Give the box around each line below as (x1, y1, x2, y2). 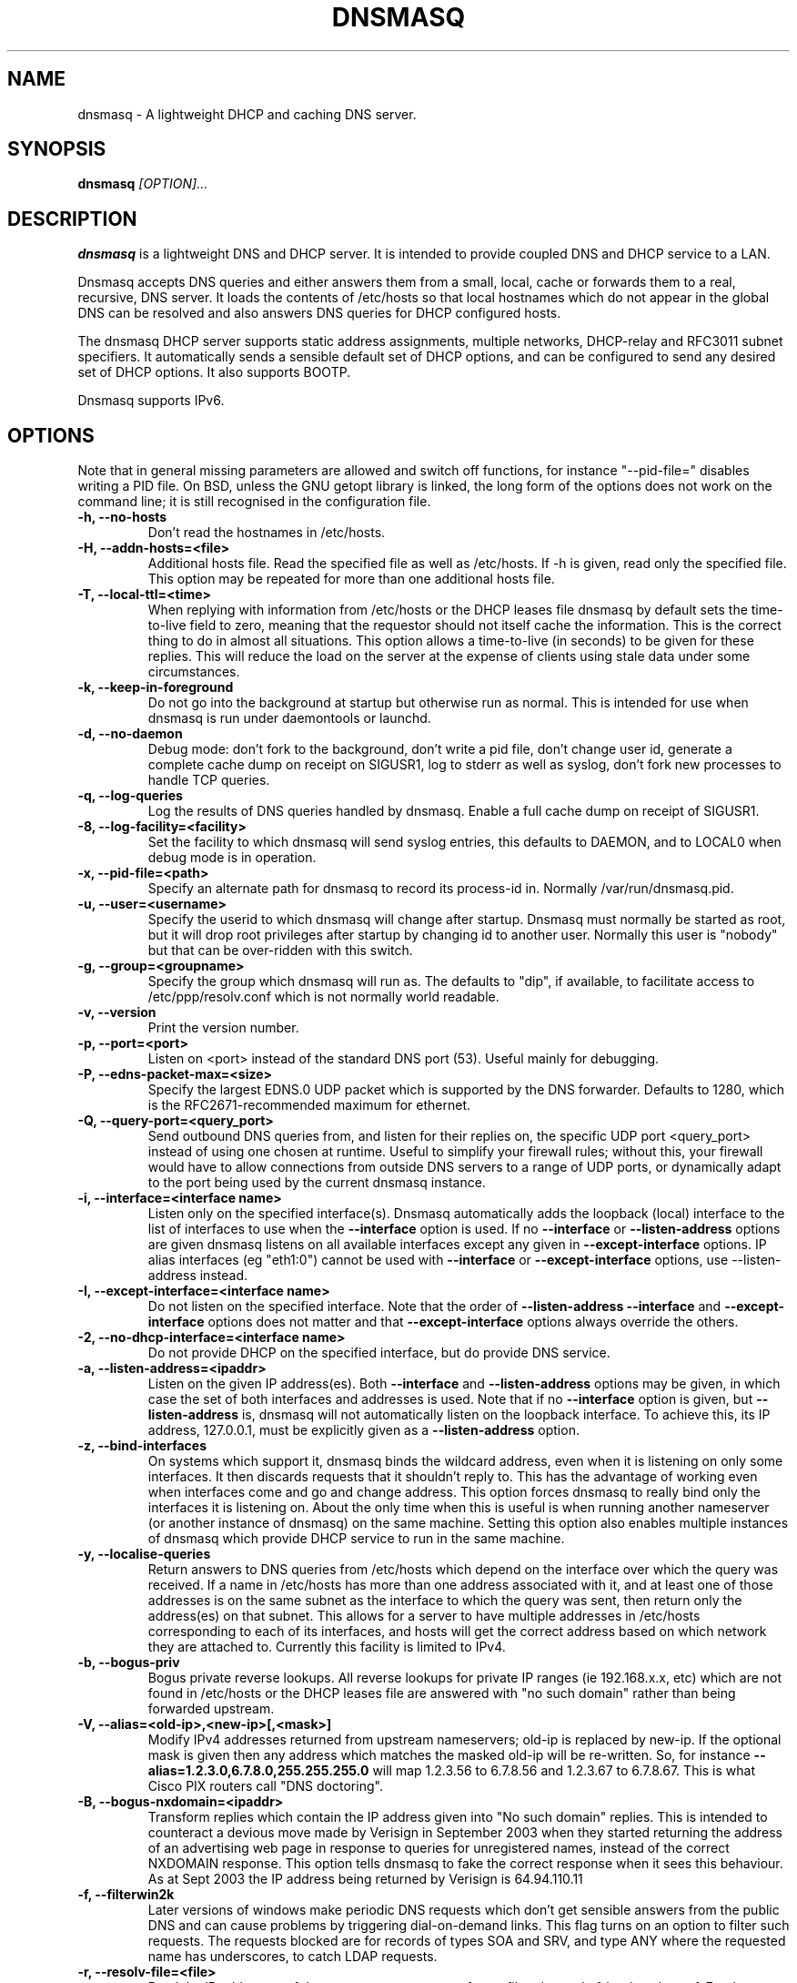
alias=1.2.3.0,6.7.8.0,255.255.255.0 (147, 1763, 369, 1779)
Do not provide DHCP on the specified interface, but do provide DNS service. (147, 1345, 610, 1361)
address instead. (147, 1267, 247, 1284)
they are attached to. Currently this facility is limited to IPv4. (147, 1639, 506, 1655)
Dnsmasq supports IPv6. (77, 392, 225, 409)
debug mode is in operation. (147, 849, 317, 866)
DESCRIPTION (7, 207, 137, 230)
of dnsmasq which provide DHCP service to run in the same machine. (147, 1530, 565, 1547)
